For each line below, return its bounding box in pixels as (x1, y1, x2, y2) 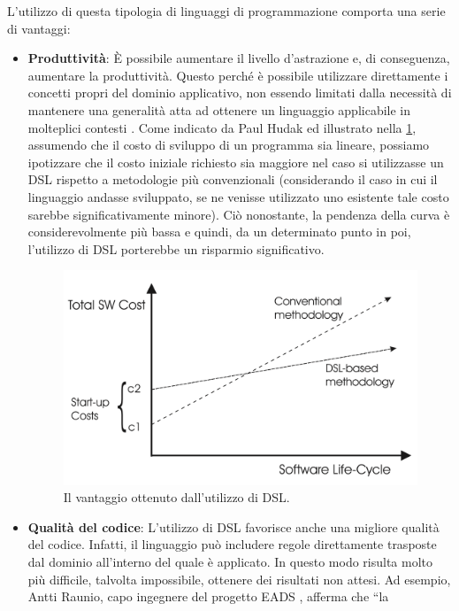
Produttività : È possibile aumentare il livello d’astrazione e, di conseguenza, (27, 49, 450, 67)
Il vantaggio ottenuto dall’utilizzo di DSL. (63, 488, 290, 507)
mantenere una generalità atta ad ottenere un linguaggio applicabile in (27, 100, 411, 119)
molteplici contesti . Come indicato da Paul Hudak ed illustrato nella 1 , (27, 118, 417, 136)
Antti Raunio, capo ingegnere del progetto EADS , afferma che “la (27, 587, 389, 606)
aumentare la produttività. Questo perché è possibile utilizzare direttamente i (27, 66, 448, 84)
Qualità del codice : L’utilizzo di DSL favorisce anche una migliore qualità (27, 517, 440, 536)
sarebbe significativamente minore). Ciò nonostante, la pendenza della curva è (27, 205, 450, 223)
